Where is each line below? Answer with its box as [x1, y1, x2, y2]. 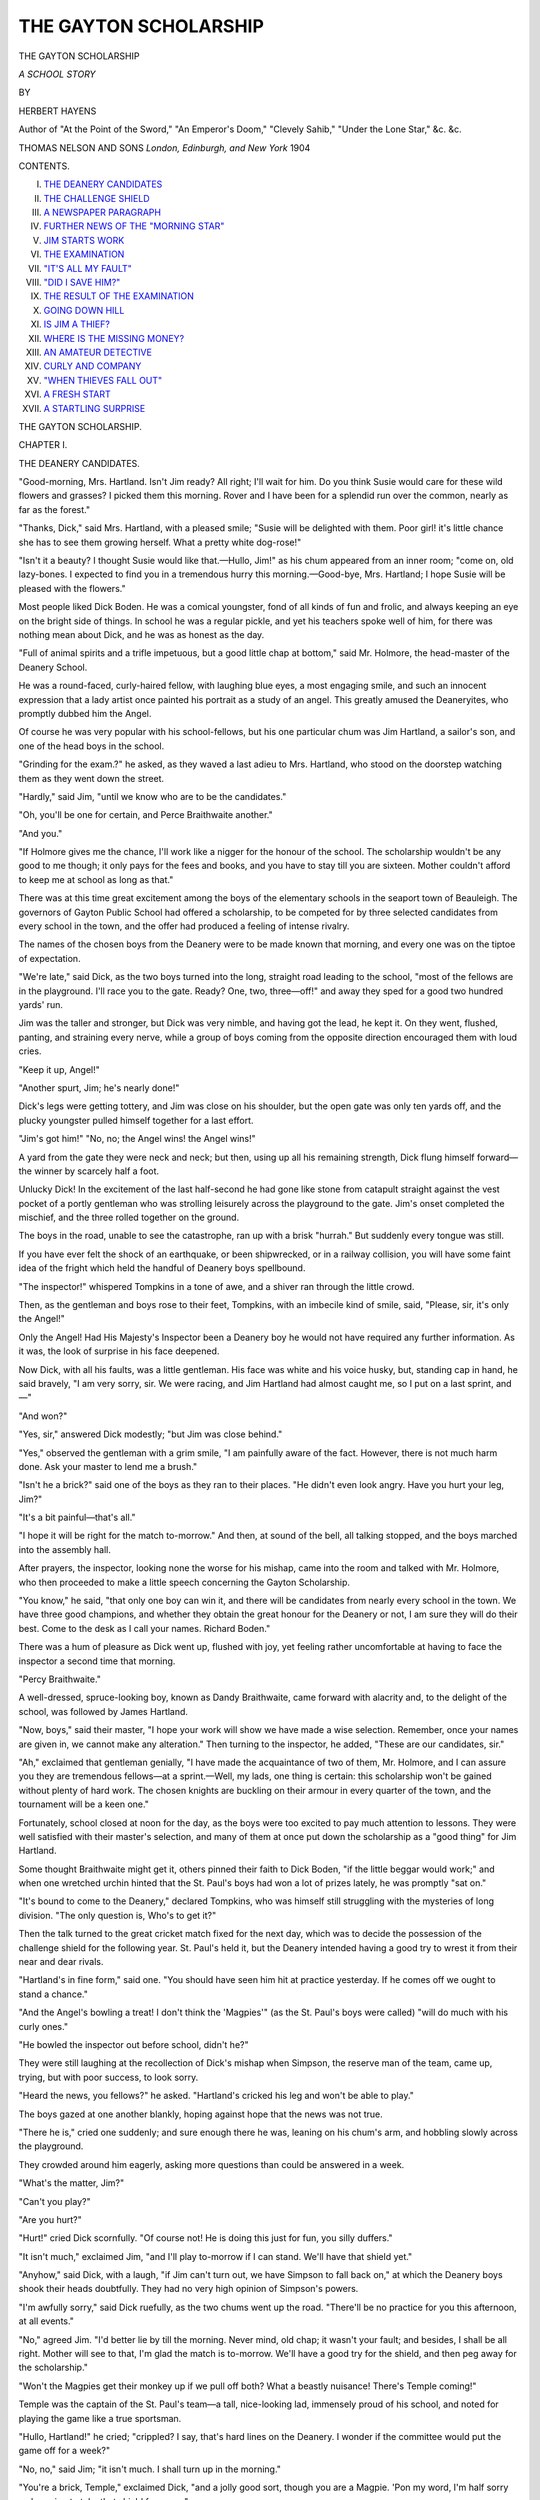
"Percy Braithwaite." [18, 1673, 102, 1685]
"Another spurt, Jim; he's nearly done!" [18, 1081, 180, 1094]
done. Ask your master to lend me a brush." [18, 1460, 198, 1472]
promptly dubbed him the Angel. [18, 707, 152, 719]
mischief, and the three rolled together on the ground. [18, 1211, 240, 1224]
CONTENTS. [18, 160, 70, 172]
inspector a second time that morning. [18, 1655, 176, 1667]
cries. [18, 1045, 42, 1057]
